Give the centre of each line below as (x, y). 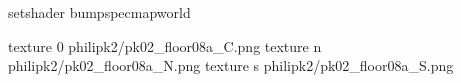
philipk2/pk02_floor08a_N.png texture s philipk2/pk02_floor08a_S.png (231, 65)
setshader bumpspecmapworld (99, 12)
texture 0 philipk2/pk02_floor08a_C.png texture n (165, 45)
